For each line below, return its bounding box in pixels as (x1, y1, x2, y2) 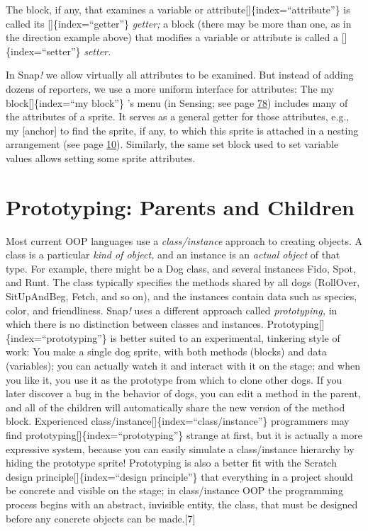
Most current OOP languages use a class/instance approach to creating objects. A (6, 233, 363, 248)
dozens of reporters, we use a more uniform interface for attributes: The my (6, 81, 334, 96)
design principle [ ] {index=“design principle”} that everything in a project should (6, 469, 353, 484)
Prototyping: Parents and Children (6, 192, 355, 221)
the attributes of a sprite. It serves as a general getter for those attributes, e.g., (6, 109, 350, 124)
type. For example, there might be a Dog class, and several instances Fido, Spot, (6, 261, 356, 275)
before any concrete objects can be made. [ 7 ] (6, 510, 196, 525)
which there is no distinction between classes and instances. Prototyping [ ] (6, 316, 325, 331)
